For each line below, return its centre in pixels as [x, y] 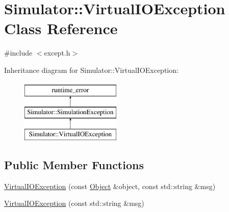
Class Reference [61, 28]
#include [18, 53]
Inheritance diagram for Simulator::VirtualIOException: [91, 70]
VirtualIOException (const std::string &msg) [74, 203]
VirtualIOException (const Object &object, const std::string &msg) [110, 186]
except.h [57, 53]
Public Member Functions [74, 164]
